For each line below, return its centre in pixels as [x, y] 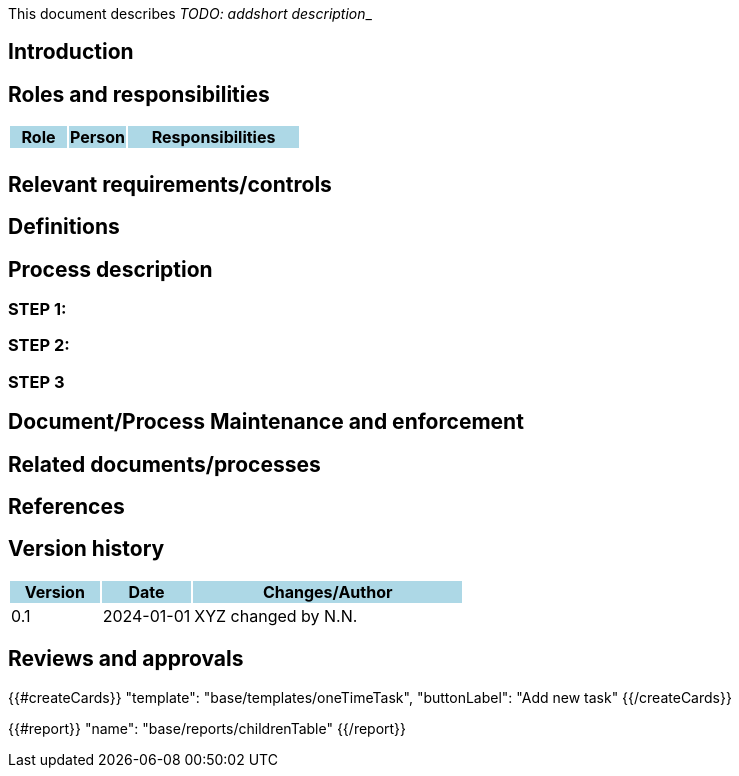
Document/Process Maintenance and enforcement [266, 422]
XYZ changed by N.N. [276, 615]
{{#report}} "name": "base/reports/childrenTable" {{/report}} [207, 728]
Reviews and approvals [126, 659]
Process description [110, 269]
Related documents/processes [164, 464]
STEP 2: [39, 345]
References [66, 506]
